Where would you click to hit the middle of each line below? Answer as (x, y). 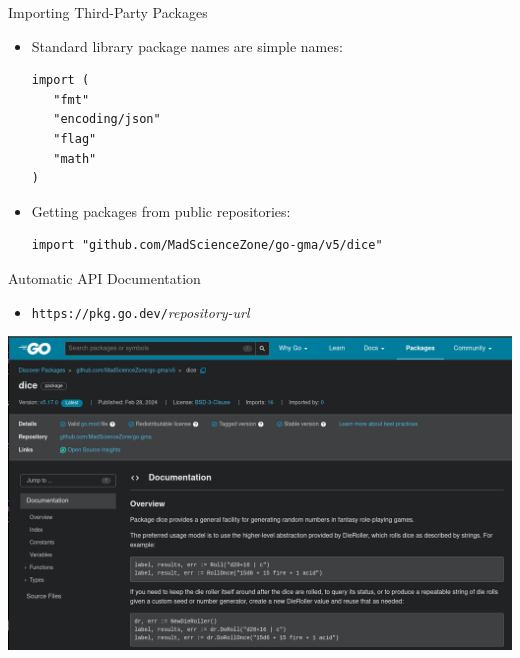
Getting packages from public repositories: (161, 210)
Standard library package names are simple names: (187, 45)
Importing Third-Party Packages (108, 12)
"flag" (75, 138)
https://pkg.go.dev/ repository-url (140, 311)
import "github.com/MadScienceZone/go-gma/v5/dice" (207, 245)
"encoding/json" (107, 119)
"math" (75, 158)
